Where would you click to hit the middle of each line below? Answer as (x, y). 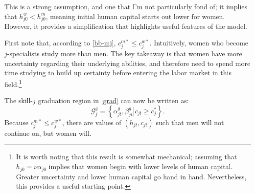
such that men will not (190, 122)
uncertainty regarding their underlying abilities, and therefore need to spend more (127, 63)
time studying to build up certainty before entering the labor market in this (118, 73)
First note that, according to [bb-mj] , (60, 42)
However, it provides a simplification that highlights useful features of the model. (126, 26)
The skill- (19, 100)
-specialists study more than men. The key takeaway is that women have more (125, 54)
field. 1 (13, 83)
